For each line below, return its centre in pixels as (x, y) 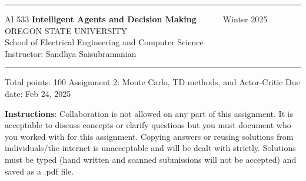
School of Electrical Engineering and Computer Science (104, 42)
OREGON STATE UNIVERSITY (66, 30)
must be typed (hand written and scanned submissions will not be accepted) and (151, 159)
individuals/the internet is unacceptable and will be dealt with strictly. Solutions (150, 148)
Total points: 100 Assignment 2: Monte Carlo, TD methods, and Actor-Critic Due (152, 82)
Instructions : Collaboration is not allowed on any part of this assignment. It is (149, 113)
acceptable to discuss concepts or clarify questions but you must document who (148, 125)
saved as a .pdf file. (39, 171)
